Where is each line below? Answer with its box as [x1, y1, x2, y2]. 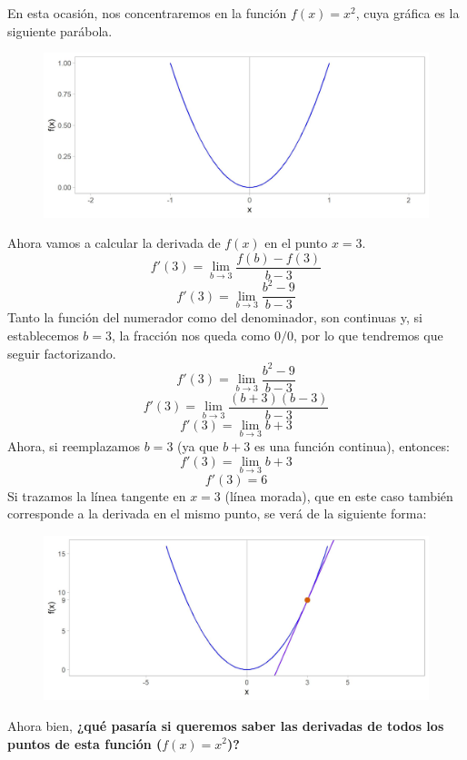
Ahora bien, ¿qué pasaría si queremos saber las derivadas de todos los [7, 716, 444, 735]
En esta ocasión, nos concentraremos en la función [7, 4, 287, 22]
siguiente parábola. [7, 21, 113, 40]
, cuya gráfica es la [355, 4, 460, 22]
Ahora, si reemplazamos [7, 436, 141, 455]
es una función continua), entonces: [254, 436, 450, 455]
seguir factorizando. [7, 343, 116, 362]
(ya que [177, 436, 219, 455]
